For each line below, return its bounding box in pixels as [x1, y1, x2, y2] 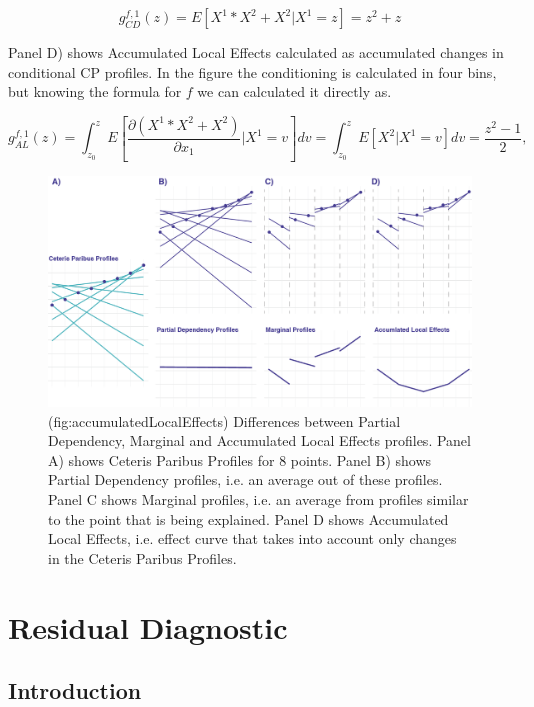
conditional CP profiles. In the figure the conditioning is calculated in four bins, [8, 61, 497, 82]
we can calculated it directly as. [197, 81, 392, 102]
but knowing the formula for [8, 81, 182, 102]
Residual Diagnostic [8, 606, 288, 647]
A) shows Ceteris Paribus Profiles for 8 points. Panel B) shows [48, 449, 432, 470]
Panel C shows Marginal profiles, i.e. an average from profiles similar [48, 489, 469, 510]
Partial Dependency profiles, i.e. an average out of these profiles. [48, 469, 443, 490]
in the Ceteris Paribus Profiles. [48, 547, 237, 568]
